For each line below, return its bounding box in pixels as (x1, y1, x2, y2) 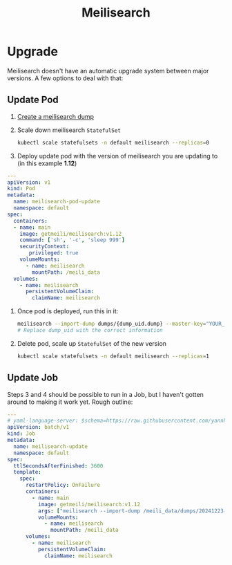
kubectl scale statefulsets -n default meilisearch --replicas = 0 (17, 139, 209, 146)
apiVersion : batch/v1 (7, 424, 70, 431)
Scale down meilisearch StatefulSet (17, 126, 121, 134)
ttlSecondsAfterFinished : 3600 (13, 462, 104, 470)
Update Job (7, 372, 59, 384)
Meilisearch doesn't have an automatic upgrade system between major (7, 66, 209, 75)
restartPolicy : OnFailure (25, 482, 100, 489)
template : (13, 469, 41, 476)
